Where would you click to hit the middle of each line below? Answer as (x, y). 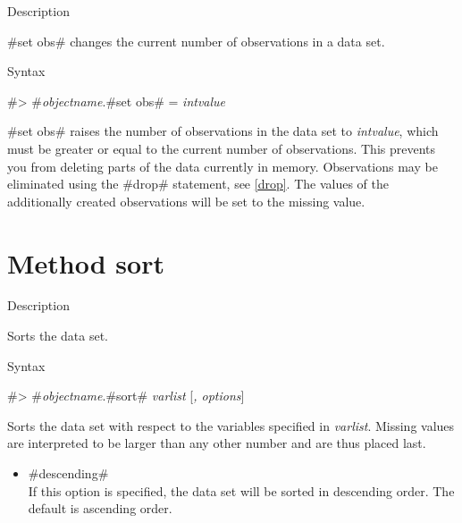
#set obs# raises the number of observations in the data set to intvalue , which (223, 131)
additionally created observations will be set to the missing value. (186, 201)
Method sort (86, 262)
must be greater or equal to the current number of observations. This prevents (222, 148)
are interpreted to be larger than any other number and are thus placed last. (217, 443)
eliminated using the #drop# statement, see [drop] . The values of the (198, 184)
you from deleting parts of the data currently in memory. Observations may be (223, 166)
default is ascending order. (100, 508)
